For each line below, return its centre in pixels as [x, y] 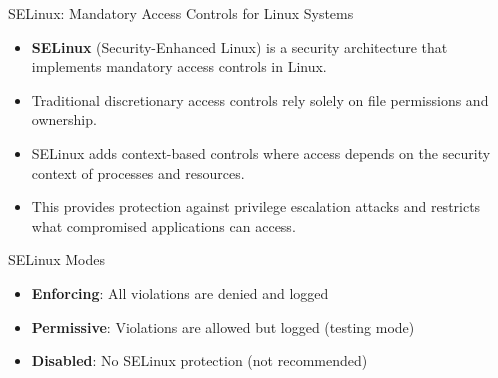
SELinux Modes [56, 259]
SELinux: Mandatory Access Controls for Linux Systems [181, 13]
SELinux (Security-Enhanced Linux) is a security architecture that [239, 46]
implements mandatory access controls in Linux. [179, 66]
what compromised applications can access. [163, 225]
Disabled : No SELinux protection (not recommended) [199, 360]
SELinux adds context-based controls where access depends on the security [261, 152]
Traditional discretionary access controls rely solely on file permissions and [260, 99]
